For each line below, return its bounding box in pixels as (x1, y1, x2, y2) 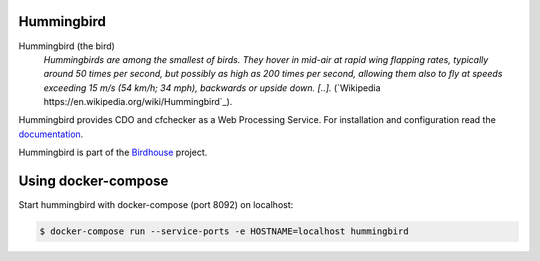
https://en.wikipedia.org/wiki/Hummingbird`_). (43, 96, 233, 108)
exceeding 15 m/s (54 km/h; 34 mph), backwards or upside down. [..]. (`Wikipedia (43, 81, 381, 94)
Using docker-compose (18, 173, 169, 190)
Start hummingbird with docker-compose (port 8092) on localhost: (18, 199, 294, 211)
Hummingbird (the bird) (18, 40, 115, 52)
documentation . (18, 128, 84, 140)
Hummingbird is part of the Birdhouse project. (18, 146, 208, 159)
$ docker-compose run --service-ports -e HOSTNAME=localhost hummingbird (39, 226, 409, 237)
